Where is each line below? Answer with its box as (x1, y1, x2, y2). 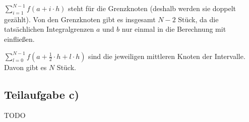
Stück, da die (178, 14, 219, 24)
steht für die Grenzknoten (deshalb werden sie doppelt (68, 3, 236, 13)
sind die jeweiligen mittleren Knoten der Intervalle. (88, 50, 245, 61)
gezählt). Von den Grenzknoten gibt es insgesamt (4, 14, 156, 24)
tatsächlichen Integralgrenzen (4, 24, 94, 34)
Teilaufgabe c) (4, 86, 79, 102)
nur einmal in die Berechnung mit (121, 24, 226, 34)
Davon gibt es (4, 62, 47, 72)
